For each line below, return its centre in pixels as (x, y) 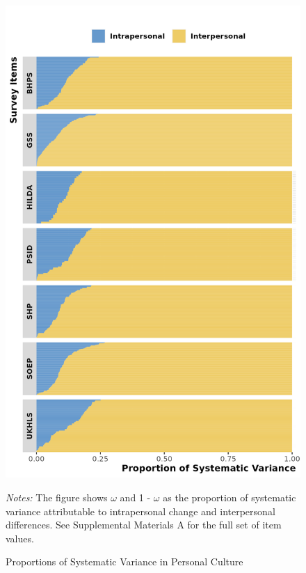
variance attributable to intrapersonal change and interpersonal (140, 511)
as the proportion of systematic (229, 497)
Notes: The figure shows (57, 497)
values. (20, 538)
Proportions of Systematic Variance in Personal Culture (124, 562)
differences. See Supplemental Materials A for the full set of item (144, 525)
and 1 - (135, 497)
